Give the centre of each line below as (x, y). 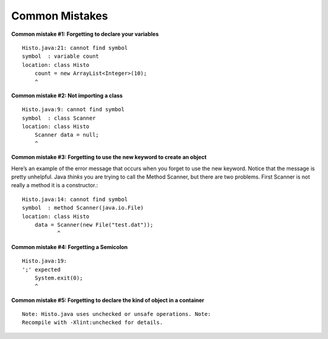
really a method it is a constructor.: (55, 185)
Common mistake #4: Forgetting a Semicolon (70, 247)
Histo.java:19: (45, 261)
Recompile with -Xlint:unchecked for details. (93, 323)
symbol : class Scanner (59, 118)
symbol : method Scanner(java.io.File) (83, 208)
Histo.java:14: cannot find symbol (75, 199)
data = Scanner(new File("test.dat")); (94, 224)
